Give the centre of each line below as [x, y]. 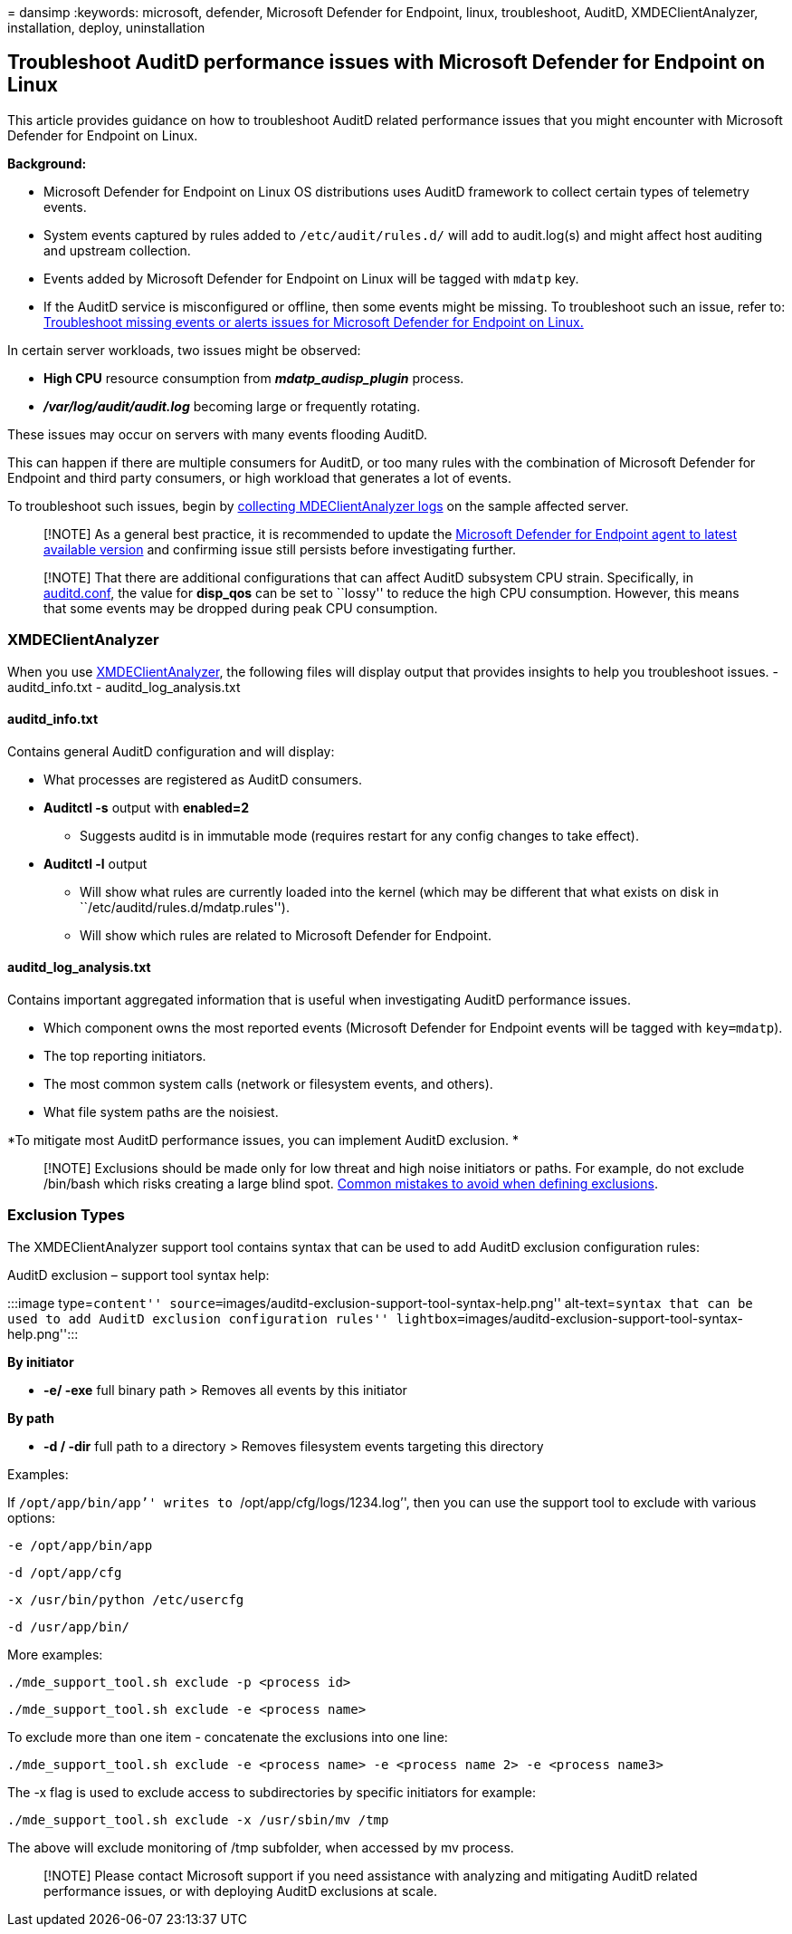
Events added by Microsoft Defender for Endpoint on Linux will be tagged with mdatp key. [311, 278]
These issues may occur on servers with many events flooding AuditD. [217, 434]
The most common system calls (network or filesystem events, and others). [268, 1084]
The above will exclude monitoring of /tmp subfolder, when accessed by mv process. [261, 1847]
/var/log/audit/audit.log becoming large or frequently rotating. [232, 406]
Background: [47, 163]
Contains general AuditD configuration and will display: [171, 751]
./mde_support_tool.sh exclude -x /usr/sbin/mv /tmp [198, 1819]
